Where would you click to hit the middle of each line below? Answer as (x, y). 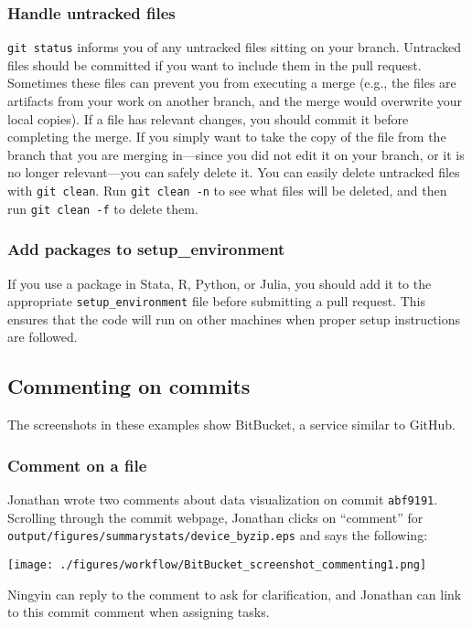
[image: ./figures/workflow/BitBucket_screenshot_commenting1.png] (217, 564)
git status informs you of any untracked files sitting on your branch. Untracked (234, 47)
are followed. (43, 337)
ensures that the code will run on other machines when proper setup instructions (234, 319)
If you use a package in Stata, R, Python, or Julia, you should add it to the (220, 283)
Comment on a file (77, 465)
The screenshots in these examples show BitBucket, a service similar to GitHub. (231, 425)
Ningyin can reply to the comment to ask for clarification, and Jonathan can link (235, 594)
